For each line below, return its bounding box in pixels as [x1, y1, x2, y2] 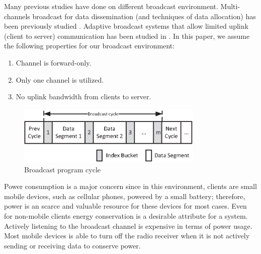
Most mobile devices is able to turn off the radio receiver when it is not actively [4, 230, 250, 241]
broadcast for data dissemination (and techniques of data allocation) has [32, 11, 256, 21]
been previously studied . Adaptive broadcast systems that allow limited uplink [4, 21, 248, 31]
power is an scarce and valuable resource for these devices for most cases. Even [4, 201, 247, 211]
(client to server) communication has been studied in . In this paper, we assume [4, 30, 250, 41]
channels [4, 11, 30, 21]
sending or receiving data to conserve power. [4, 240, 141, 250]
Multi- [220, 1, 240, 11]
